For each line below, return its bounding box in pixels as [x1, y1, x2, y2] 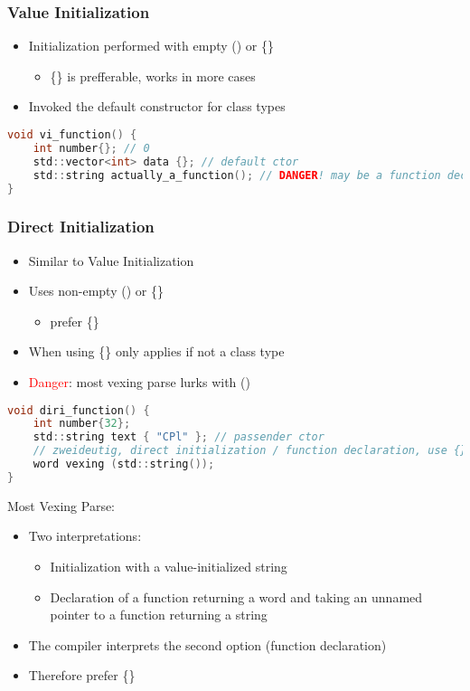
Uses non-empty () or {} [28, 281, 164, 300]
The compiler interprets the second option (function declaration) [28, 635, 387, 654]
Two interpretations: [28, 526, 142, 545]
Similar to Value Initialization [28, 251, 194, 270]
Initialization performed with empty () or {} [28, 36, 274, 55]
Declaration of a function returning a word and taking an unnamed [50, 587, 423, 606]
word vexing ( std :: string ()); [33, 458, 215, 471]
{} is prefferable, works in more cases [50, 66, 256, 85]
